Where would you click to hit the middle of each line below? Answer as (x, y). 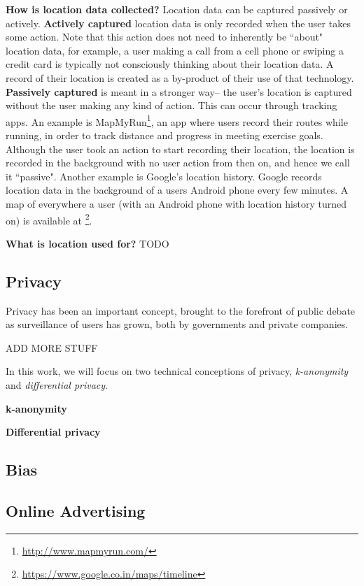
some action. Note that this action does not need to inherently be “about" (164, 37)
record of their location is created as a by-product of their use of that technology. (180, 77)
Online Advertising (76, 510)
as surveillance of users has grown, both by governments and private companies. (177, 324)
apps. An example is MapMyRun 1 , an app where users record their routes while (177, 120)
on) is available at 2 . (49, 219)
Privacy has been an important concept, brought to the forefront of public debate (181, 310)
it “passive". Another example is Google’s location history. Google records (164, 176)
